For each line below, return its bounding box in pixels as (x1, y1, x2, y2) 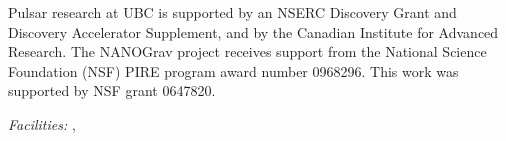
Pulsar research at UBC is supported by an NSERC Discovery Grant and (8, 2, 457, 22)
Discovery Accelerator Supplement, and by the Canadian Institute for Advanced (8, 21, 499, 42)
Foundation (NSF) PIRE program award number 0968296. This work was (8, 60, 459, 81)
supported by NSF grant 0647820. (8, 80, 216, 101)
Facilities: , (8, 113, 76, 134)
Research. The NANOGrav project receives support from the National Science (8, 41, 487, 62)
